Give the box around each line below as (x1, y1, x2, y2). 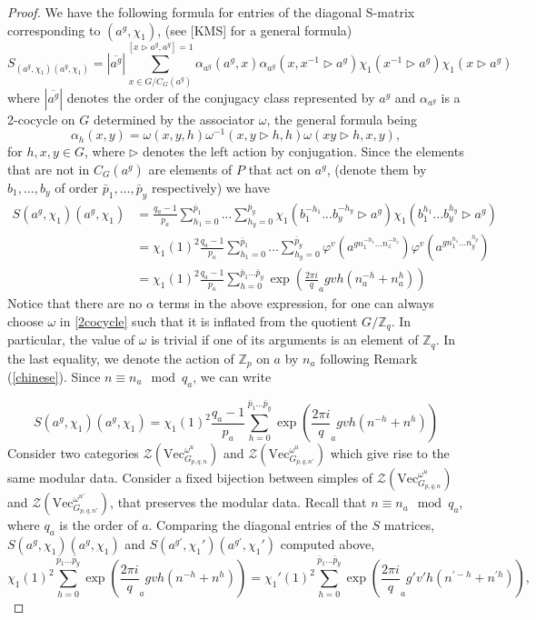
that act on (248, 159, 312, 178)
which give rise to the (330, 444, 450, 463)
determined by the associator (93, 109, 255, 128)
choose (7, 311, 44, 330)
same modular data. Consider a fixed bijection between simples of (7, 468, 373, 487)
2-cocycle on (7, 109, 75, 128)
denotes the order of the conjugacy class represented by (66, 87, 375, 106)
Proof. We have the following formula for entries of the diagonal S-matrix (7, 3, 415, 21)
